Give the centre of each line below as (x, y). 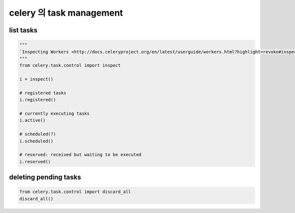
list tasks (23, 30)
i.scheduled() (36, 141)
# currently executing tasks (55, 114)
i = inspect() (36, 79)
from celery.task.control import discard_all (75, 192)
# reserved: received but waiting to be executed (80, 155)
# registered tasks (43, 93)
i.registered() (38, 100)
